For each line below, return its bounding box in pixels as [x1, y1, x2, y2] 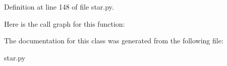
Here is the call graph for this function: [4, 18, 125, 29]
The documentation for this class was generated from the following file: [4, 35, 223, 46]
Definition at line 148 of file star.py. [4, 2, 114, 12]
